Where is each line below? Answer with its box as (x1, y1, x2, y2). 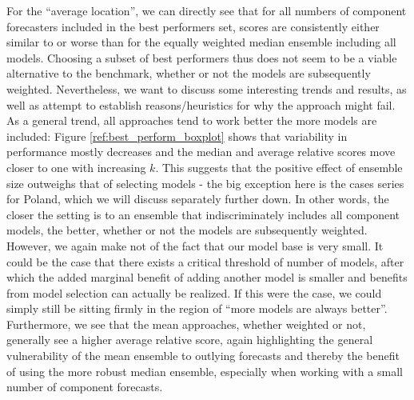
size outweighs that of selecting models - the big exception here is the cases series (6, 174, 404, 191)
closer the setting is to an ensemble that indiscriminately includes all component (6, 206, 400, 222)
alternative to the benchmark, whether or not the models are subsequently (6, 65, 371, 82)
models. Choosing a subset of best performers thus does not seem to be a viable (6, 49, 397, 66)
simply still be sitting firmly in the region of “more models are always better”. (6, 300, 388, 317)
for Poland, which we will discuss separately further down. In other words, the (6, 190, 389, 207)
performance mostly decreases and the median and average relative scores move (6, 143, 396, 160)
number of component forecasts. (6, 378, 163, 395)
